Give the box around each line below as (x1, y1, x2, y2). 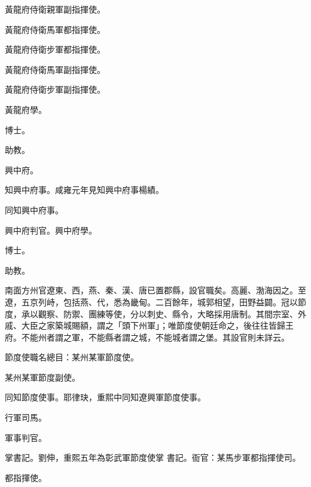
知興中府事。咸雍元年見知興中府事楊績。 (5, 183, 164, 196)
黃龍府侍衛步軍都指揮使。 (5, 43, 105, 56)
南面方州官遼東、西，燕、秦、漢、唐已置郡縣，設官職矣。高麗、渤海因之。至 (5, 284, 306, 296)
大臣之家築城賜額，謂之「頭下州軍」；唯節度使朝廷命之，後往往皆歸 (21, 319, 285, 332)
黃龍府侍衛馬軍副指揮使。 (5, 63, 105, 75)
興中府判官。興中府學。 (5, 223, 97, 236)
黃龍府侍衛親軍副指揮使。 (5, 3, 105, 15)
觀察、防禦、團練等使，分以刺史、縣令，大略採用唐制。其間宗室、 (38, 307, 298, 320)
